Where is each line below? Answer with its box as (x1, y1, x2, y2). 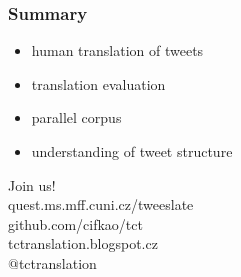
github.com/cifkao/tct (8, 213, 143, 234)
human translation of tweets (31, 40, 204, 61)
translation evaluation (31, 73, 166, 94)
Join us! (8, 174, 56, 195)
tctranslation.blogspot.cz (8, 233, 158, 254)
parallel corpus (31, 107, 122, 128)
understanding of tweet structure (31, 141, 233, 161)
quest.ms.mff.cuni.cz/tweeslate (8, 194, 194, 215)
